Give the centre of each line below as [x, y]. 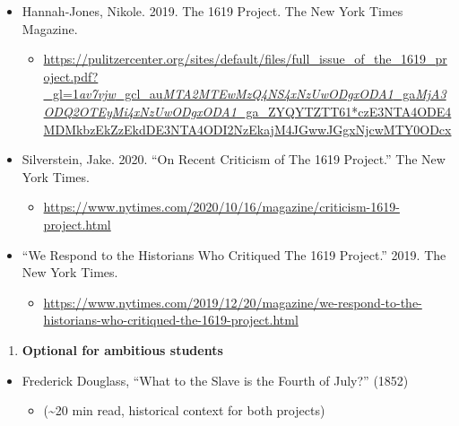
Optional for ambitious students [122, 349]
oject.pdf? [71, 76]
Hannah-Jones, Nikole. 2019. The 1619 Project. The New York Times [212, 11]
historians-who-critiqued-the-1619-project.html [171, 320]
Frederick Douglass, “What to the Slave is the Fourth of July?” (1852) [215, 380]
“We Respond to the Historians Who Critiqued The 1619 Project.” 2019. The [234, 254]
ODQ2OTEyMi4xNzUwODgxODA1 [140, 111]
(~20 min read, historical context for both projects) [184, 410]
